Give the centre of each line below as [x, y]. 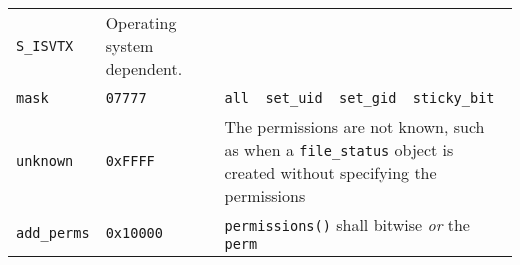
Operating [141, 22]
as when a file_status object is [339, 149]
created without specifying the [330, 172]
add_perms [53, 232]
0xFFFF [130, 161]
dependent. [144, 68]
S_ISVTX [45, 45]
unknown [45, 161]
